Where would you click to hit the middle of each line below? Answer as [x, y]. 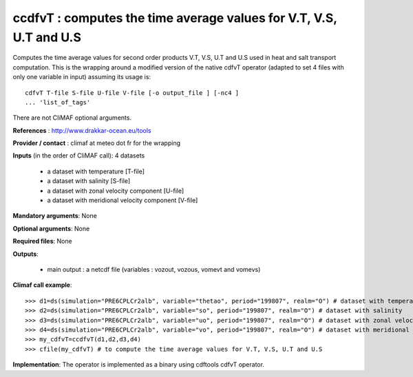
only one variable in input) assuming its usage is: [82, 77]
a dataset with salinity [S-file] [89, 181]
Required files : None [42, 241]
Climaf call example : [42, 285]
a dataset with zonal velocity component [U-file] [116, 191]
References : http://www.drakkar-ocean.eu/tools [82, 130]
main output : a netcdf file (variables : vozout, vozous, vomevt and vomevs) [154, 269]
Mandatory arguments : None [55, 216]
